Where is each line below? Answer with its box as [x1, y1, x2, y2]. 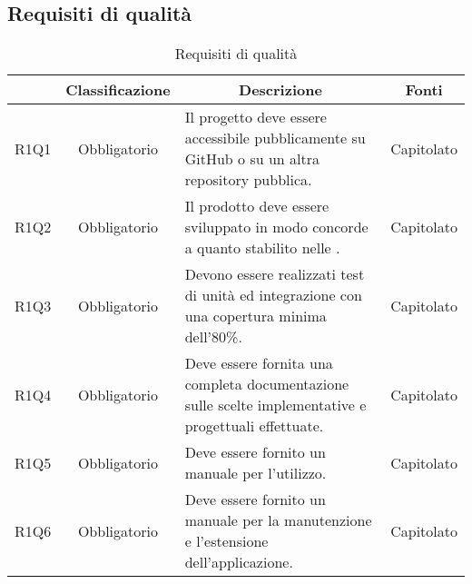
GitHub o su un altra [184, 148, 320, 170]
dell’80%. [184, 326, 242, 348]
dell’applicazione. [184, 551, 293, 573]
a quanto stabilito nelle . [184, 237, 340, 259]
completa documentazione [184, 373, 349, 395]
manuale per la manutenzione [184, 510, 372, 531]
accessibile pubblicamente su [184, 127, 366, 149]
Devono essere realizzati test [184, 263, 365, 285]
